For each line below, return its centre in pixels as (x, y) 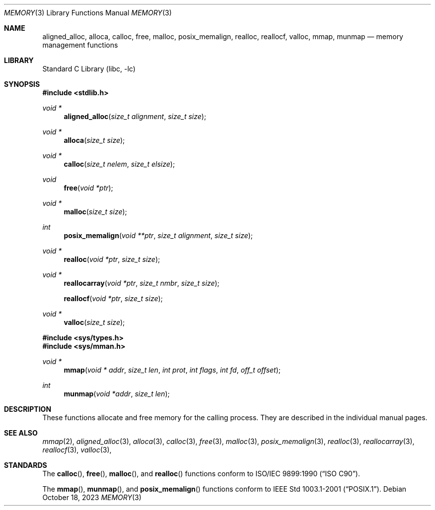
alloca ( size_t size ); (94, 140)
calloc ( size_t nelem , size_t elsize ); (119, 164)
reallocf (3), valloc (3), (77, 450)
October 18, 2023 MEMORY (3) (92, 497)
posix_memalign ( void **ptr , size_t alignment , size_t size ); (158, 235)
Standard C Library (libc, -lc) (89, 69)
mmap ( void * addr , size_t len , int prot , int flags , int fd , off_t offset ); (172, 370)
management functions (80, 45)
